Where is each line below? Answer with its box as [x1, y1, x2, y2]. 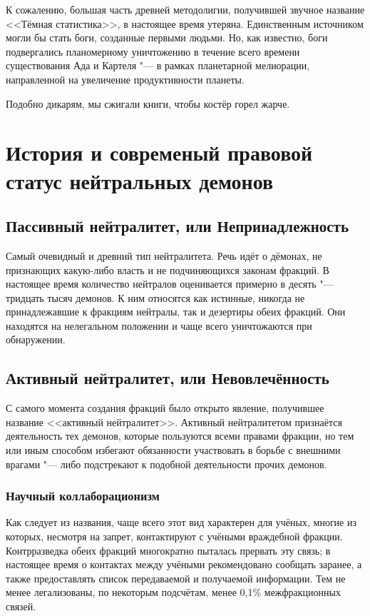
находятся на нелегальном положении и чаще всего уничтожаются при [6, 318, 312, 333]
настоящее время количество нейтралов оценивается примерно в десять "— [6, 276, 334, 291]
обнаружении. [6, 332, 66, 347]
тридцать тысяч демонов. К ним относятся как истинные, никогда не [6, 290, 305, 305]
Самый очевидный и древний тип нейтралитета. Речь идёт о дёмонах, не [6, 248, 322, 263]
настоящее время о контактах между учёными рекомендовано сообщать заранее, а [6, 557, 362, 572]
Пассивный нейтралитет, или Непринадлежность [6, 215, 349, 237]
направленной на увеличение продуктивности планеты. [6, 71, 245, 86]
